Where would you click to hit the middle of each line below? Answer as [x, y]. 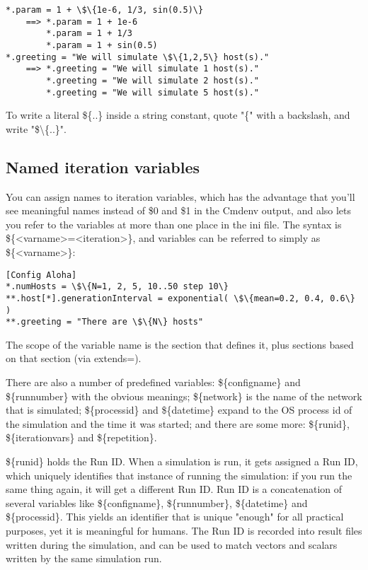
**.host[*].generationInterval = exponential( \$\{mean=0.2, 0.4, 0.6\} [180, 298]
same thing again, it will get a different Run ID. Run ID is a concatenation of [174, 489]
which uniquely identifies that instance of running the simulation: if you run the [179, 475]
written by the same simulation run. [84, 558]
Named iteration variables [103, 167]
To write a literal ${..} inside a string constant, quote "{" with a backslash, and [178, 115]
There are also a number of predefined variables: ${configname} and [153, 382]
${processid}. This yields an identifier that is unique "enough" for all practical [175, 517]
